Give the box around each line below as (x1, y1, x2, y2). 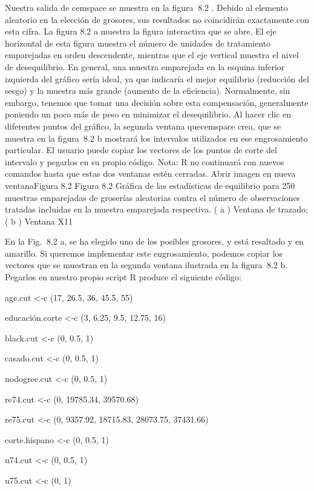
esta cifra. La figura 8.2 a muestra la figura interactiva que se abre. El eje (5, 25, 276, 38)
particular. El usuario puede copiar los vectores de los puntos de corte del (5, 143, 277, 156)
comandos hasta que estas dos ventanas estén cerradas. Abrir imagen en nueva (5, 167, 296, 180)
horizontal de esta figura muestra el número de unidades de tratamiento (5, 36, 271, 49)
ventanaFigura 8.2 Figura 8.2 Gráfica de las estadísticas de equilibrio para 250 (5, 179, 295, 191)
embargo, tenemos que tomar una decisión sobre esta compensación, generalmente (5, 96, 309, 108)
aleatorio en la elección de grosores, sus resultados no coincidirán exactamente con (5, 13, 310, 25)
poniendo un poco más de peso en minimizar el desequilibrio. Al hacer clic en (5, 108, 292, 120)
